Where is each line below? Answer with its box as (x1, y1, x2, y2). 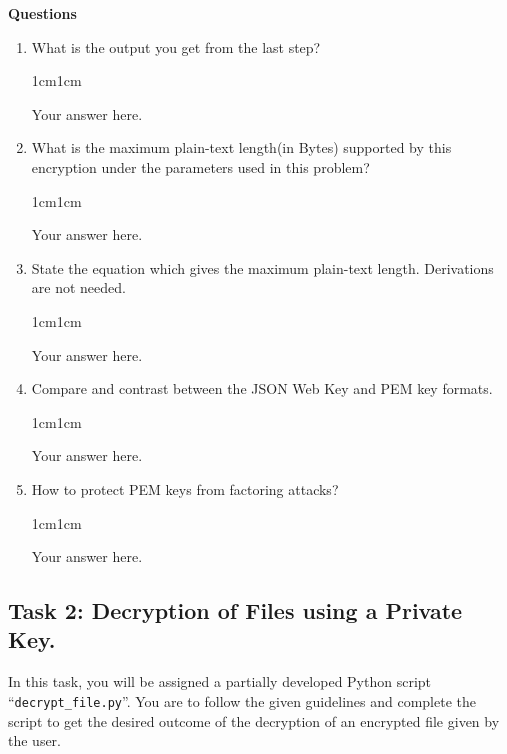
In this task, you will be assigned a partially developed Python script (8, 671, 432, 692)
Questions (8, 3, 77, 23)
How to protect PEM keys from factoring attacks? (31, 478, 339, 499)
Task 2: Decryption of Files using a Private (8, 595, 463, 626)
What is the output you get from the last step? (31, 36, 321, 57)
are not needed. (31, 277, 126, 298)
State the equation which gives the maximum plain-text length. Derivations (31, 257, 494, 278)
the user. (8, 730, 62, 751)
